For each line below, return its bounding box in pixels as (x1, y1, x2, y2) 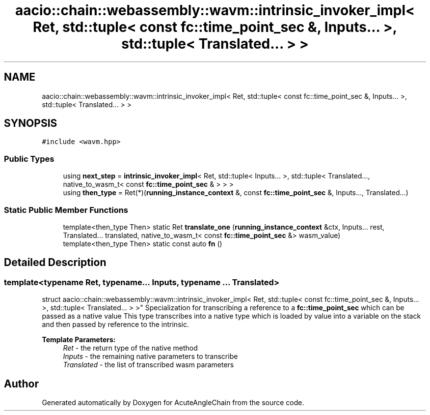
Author (4, 377, 39, 390)
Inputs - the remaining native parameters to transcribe (63, 352, 238, 361)
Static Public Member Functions (4, 205, 129, 215)
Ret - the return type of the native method (63, 344, 198, 353)
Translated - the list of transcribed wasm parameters (63, 360, 234, 369)
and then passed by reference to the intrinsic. (42, 320, 189, 329)
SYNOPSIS (4, 117, 57, 130)
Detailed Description (4, 256, 107, 269)
